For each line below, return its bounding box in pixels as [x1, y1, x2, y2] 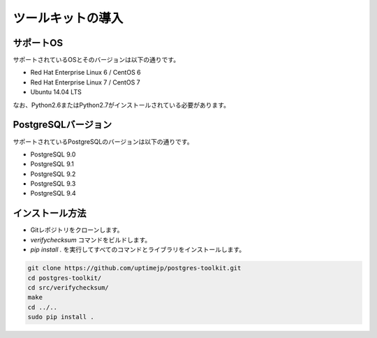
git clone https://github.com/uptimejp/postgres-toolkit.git [27, 264, 242, 272]
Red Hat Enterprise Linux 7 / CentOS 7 [30, 78, 140, 87]
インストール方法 [13, 207, 87, 219]
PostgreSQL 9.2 [30, 170, 76, 178]
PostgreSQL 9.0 [30, 150, 76, 159]
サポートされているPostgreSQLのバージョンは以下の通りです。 [13, 137, 193, 146]
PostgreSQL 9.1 [30, 160, 75, 168]
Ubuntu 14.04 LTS [30, 88, 82, 96]
